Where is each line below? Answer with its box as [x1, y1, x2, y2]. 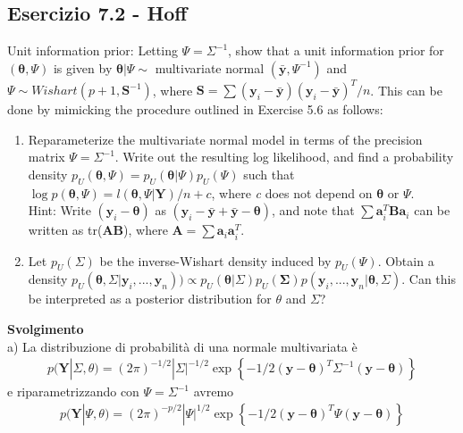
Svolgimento [7, 320, 84, 338]
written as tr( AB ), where [28, 221, 168, 239]
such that [243, 165, 295, 184]
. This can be [370, 80, 442, 99]
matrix [28, 147, 65, 166]
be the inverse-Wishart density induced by [99, 251, 332, 270]
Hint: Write [28, 201, 91, 220]
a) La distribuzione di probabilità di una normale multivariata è [7, 337, 358, 355]
